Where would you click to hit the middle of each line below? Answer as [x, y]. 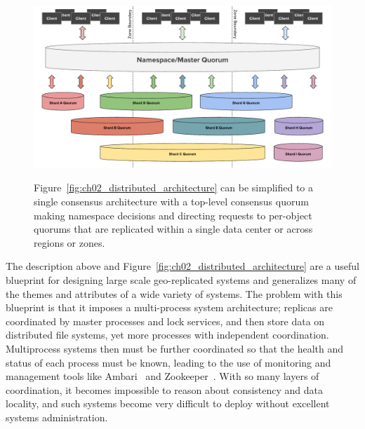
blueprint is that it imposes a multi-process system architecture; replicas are [169, 307]
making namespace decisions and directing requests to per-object [173, 215]
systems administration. [57, 417]
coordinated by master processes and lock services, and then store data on [165, 321]
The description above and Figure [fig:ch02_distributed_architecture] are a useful [182, 266]
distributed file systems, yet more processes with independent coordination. [167, 335]
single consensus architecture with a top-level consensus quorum [171, 202]
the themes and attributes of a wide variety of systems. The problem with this [174, 293]
